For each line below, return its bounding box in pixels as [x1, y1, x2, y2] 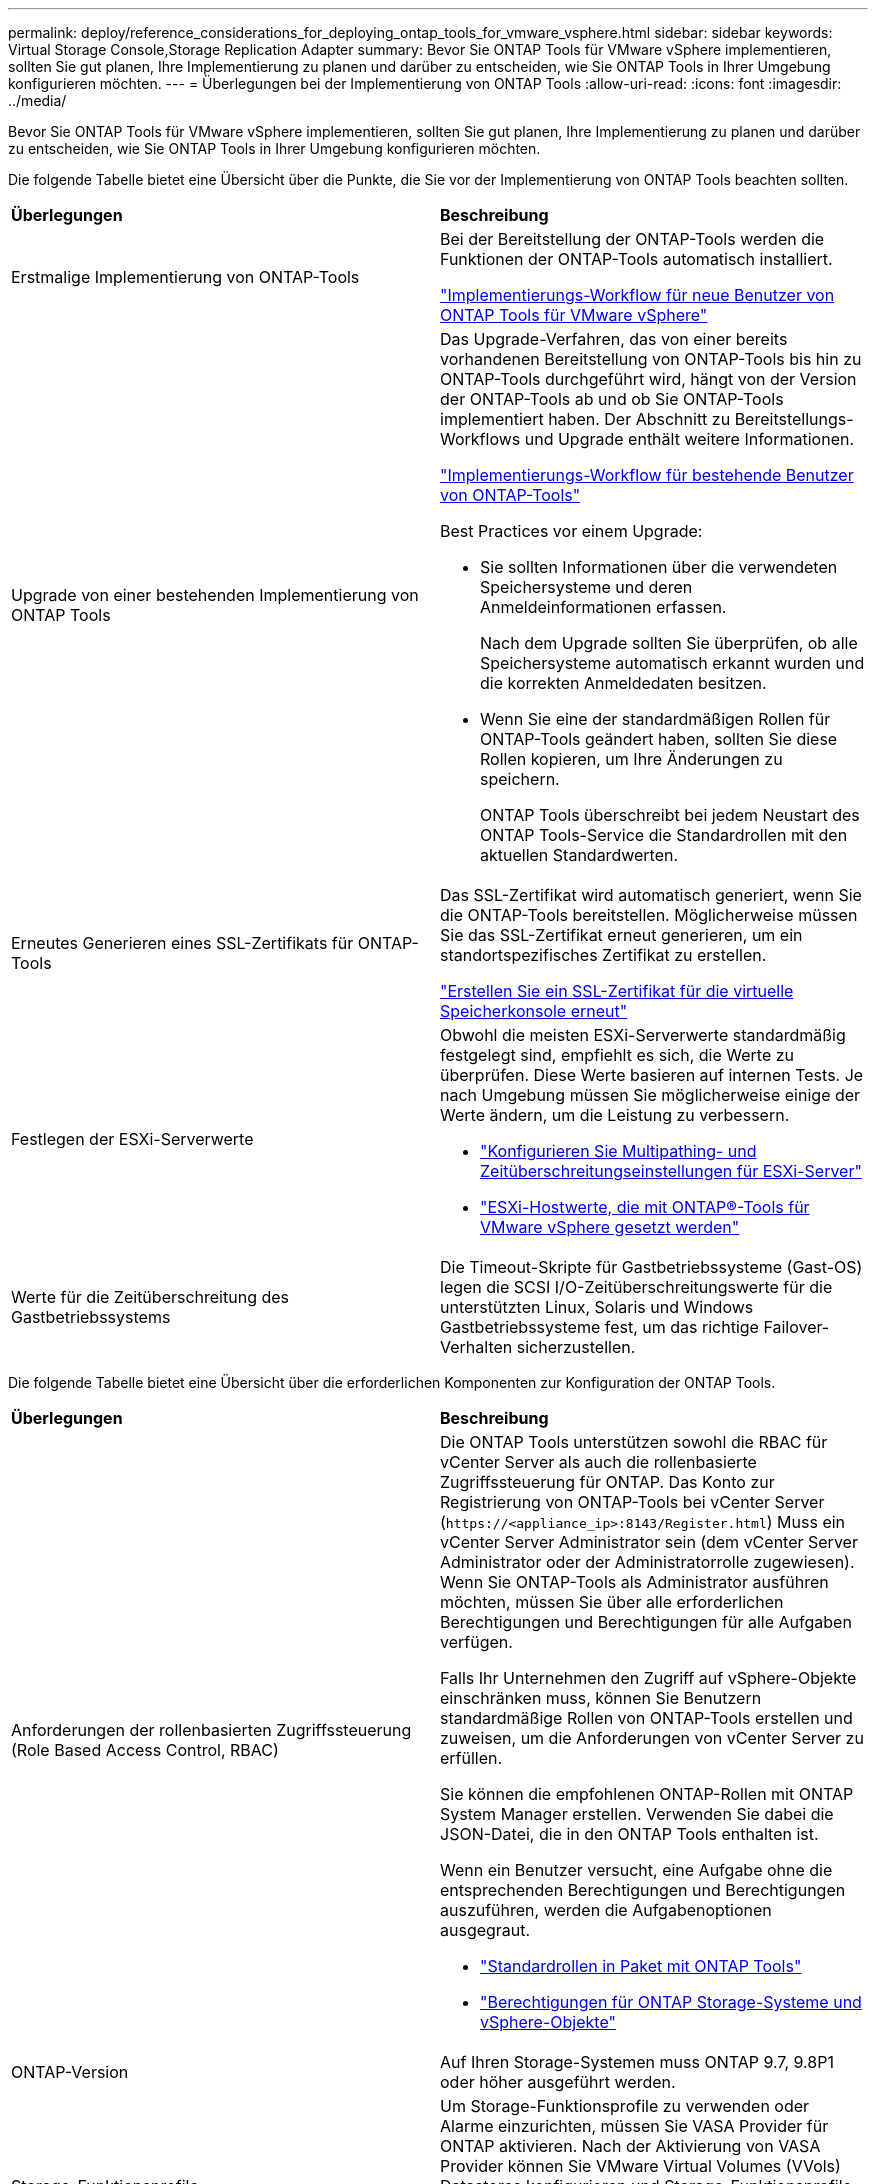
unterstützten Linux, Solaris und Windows [440, 1297, 754, 1317]
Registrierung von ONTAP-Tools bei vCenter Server [440, 1492, 825, 1512]
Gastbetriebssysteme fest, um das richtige [440, 1317, 759, 1337]
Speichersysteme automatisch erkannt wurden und [480, 653, 865, 673]
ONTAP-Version [11, 2062, 129, 2082]
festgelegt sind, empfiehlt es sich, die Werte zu [440, 1045, 795, 1065]
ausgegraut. [440, 1920, 531, 1940]
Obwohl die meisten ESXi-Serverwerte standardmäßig [440, 1025, 846, 1045]
